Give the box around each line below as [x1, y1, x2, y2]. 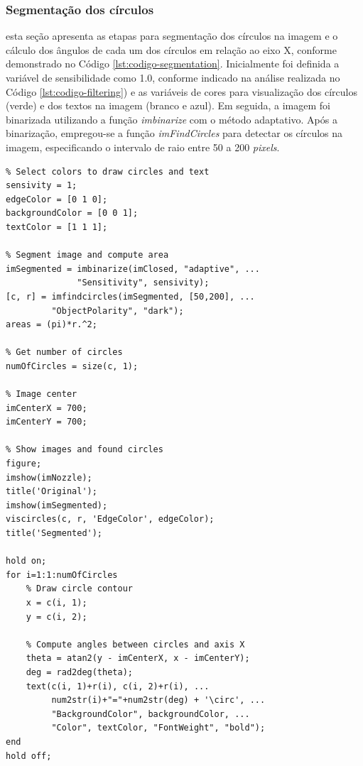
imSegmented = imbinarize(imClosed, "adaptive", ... [6, 263, 260, 274]
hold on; [6, 556, 47, 567]
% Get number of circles [6, 347, 123, 358]
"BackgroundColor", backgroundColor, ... [51, 708, 250, 719]
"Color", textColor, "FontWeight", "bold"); [51, 723, 266, 733]
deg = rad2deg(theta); [26, 667, 133, 677]
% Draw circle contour [26, 584, 133, 594]
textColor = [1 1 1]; [6, 221, 108, 232]
